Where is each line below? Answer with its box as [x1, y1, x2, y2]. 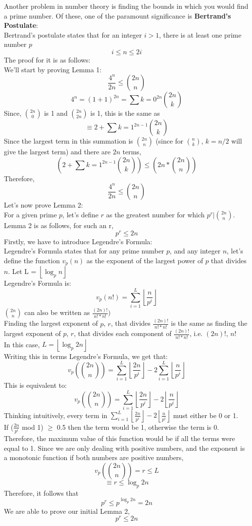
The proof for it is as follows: [4, 54, 91, 64]
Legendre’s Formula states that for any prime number [4, 246, 164, 256]
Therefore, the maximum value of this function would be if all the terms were [4, 433, 235, 443]
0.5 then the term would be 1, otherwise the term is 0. [57, 421, 219, 432]
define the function [4, 255, 60, 265]
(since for [155, 136, 183, 146]
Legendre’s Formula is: [4, 278, 71, 288]
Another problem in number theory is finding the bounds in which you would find [4, 1, 249, 11]
